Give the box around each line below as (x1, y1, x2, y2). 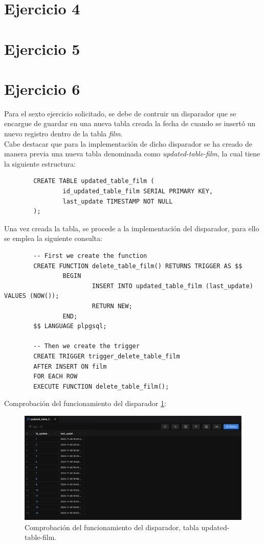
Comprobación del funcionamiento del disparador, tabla (25, 521, 199, 532)
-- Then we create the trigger (33, 342, 140, 350)
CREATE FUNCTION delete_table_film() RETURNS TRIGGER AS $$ (33, 262, 243, 270)
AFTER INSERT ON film (33, 362, 107, 370)
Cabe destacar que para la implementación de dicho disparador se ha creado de (4, 138, 252, 149)
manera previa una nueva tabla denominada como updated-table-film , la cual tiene (4, 148, 260, 159)
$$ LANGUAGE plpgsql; (33, 323, 107, 330)
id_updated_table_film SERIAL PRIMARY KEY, (62, 188, 213, 195)
